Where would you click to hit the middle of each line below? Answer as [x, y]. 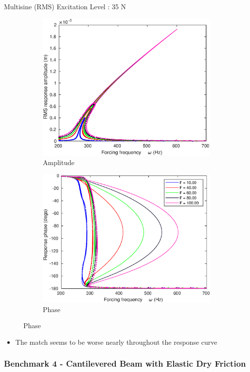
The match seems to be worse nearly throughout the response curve [116, 342]
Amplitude [59, 162]
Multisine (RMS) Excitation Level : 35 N [65, 6]
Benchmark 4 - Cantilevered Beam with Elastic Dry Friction [125, 363]
